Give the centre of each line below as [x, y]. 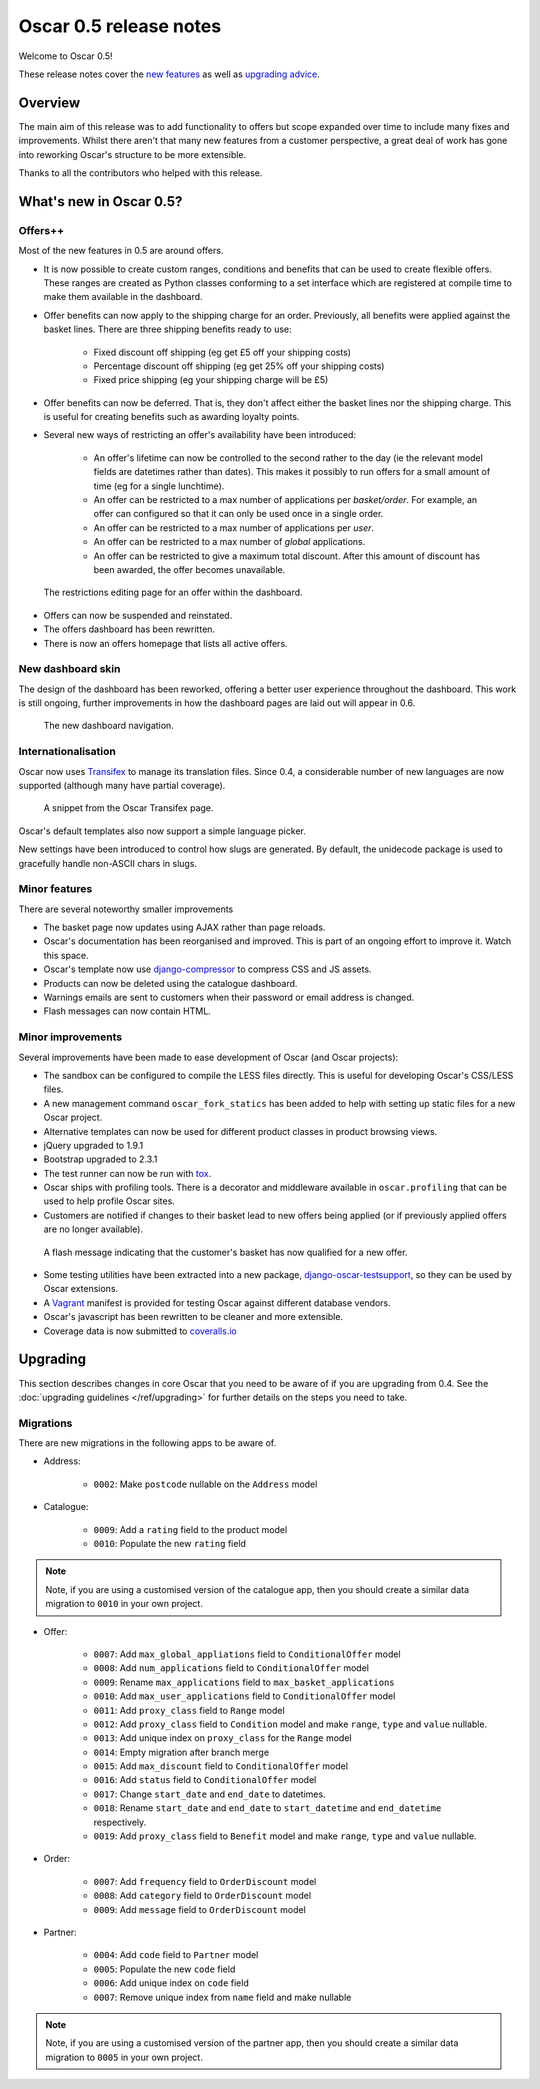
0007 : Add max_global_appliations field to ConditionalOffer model [247, 1654]
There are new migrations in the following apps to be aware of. [147, 1443]
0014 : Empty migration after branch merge [181, 1752]
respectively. [120, 1822]
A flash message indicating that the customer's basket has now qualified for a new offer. [225, 1252]
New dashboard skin [69, 669]
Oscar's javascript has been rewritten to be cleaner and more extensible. [193, 1317]
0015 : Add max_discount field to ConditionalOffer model [221, 1766]
